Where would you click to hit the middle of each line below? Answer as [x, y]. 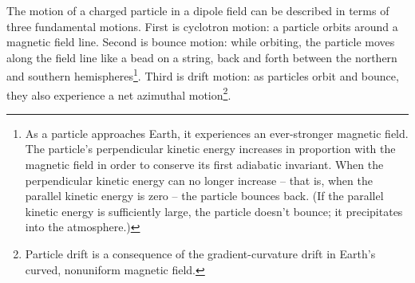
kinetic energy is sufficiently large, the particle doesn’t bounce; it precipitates [214, 211]
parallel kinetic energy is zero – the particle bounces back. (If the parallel [204, 196]
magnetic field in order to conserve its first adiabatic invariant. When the [204, 165]
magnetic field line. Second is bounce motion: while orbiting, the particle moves [201, 42]
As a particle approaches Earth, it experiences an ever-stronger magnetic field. [217, 133]
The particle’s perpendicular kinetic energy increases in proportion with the [210, 149]
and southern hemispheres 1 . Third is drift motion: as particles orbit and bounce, [203, 75]
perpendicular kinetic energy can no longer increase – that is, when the [199, 180]
